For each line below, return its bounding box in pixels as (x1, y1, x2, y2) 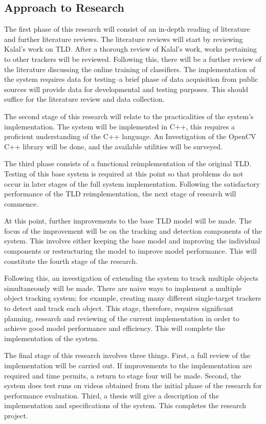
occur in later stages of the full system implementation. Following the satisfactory (4, 178, 260, 189)
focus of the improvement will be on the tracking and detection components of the (4, 225, 262, 236)
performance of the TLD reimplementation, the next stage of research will (4, 188, 236, 199)
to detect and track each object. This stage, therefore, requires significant (4, 303, 234, 314)
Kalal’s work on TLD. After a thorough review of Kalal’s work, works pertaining (4, 43, 257, 54)
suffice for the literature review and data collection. (4, 94, 165, 104)
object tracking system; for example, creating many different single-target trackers (4, 293, 261, 303)
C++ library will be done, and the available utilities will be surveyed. (4, 141, 223, 151)
